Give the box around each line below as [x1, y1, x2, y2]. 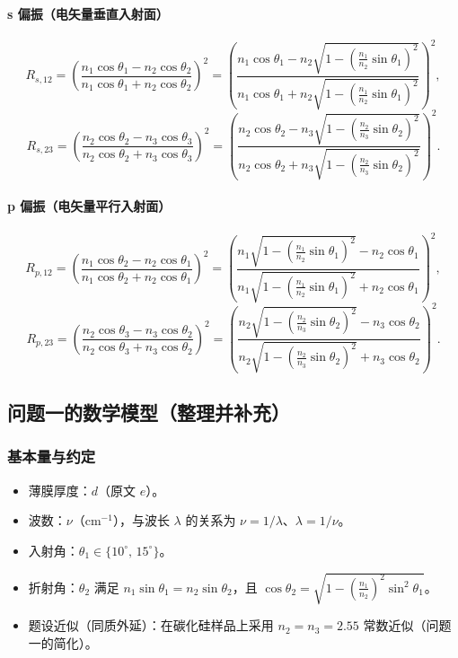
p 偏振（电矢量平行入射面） [7, 197, 172, 215]
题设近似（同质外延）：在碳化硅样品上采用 [28, 616, 274, 635]
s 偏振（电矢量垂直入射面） [7, 4, 169, 22]
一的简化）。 [28, 633, 98, 652]
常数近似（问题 [363, 616, 452, 635]
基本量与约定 [7, 445, 96, 468]
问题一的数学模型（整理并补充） [7, 399, 290, 426]
